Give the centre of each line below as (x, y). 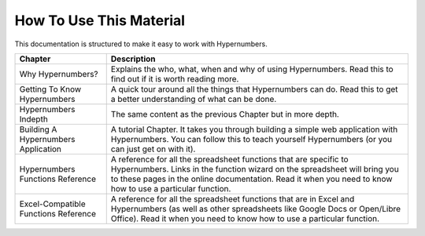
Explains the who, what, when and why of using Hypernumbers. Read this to (252, 69)
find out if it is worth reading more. (175, 78)
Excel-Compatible (52, 204)
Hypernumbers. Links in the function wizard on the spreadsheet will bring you (255, 169)
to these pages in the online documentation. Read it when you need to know (251, 179)
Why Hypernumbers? (59, 74)
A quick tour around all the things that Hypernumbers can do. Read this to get (254, 89)
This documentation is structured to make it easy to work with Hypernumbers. (141, 44)
